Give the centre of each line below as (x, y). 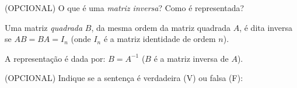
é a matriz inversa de (191, 58)
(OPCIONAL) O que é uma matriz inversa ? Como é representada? (125, 8)
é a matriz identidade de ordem (160, 39)
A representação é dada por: (55, 58)
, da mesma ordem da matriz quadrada (161, 27)
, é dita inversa (266, 27)
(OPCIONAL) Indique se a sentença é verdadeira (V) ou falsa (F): (124, 78)
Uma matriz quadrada (44, 27)
